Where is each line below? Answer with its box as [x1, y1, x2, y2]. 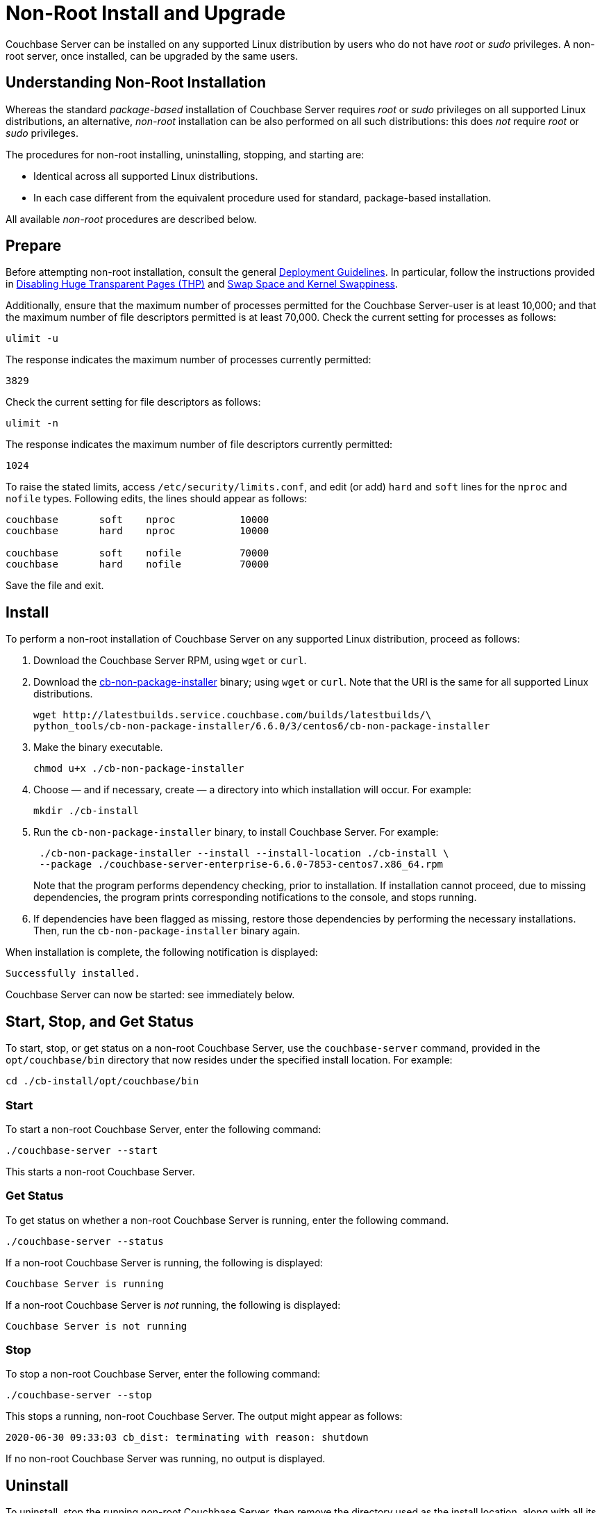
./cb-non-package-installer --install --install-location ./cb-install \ [39, 848, 449, 859]
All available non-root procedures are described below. [6, 213, 257, 225]
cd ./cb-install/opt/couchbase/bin [6, 1075, 199, 1087]
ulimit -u [6, 333, 58, 345]
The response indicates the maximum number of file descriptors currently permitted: [6, 438, 393, 451]
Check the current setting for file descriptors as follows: [6, 396, 261, 408]
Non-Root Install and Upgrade [6, 1, 286, 25]
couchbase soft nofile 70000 [6, 547, 269, 559]
